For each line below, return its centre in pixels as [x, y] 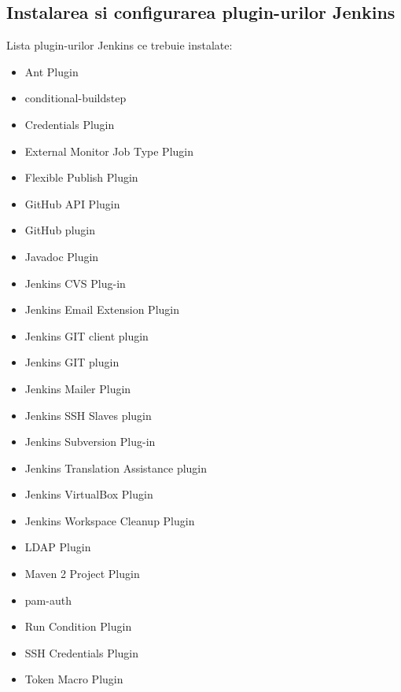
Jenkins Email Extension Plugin [102, 309]
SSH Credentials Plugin [82, 652]
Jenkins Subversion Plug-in [90, 442]
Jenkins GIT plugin [72, 362]
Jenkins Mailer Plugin [78, 388]
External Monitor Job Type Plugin [109, 151]
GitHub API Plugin [72, 203]
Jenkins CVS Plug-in [75, 283]
